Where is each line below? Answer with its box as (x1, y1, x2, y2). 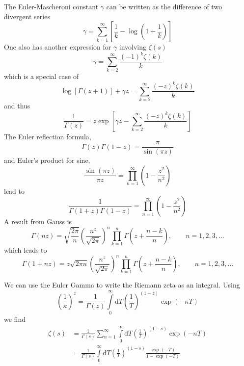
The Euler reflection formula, (4, 131, 91, 141)
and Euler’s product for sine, (4, 155, 90, 165)
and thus (4, 100, 30, 110)
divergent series (4, 11, 50, 21)
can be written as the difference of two (106, 1, 222, 11)
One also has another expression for (4, 42, 111, 52)
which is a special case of (4, 71, 79, 81)
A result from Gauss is (4, 216, 72, 227)
